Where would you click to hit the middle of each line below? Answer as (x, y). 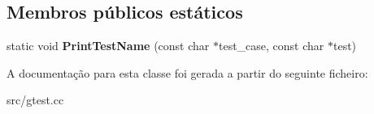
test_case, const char (271, 46)
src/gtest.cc (35, 100)
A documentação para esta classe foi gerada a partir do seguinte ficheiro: (187, 72)
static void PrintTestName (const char (108, 46)
